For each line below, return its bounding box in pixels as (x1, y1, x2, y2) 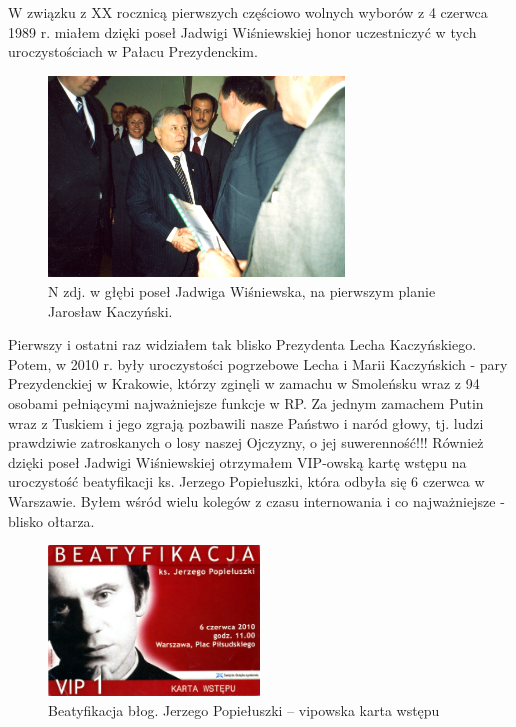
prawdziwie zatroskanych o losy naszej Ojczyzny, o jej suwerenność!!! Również (8, 432, 484, 453)
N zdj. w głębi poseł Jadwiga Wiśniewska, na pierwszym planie (48, 281, 436, 301)
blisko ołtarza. (8, 510, 95, 531)
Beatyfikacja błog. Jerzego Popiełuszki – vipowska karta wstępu (48, 699, 440, 720)
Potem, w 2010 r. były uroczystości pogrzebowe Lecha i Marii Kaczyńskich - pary (8, 353, 508, 374)
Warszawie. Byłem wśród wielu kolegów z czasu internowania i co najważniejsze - (8, 490, 505, 511)
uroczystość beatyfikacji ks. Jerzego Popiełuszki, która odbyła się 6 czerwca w (8, 471, 485, 492)
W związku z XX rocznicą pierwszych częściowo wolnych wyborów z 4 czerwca (8, 2, 488, 22)
